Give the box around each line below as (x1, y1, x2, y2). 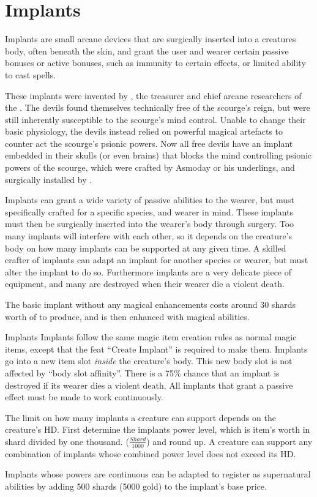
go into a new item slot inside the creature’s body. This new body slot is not (5, 354, 293, 367)
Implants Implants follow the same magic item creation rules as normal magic (5, 331, 297, 343)
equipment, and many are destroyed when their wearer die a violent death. (5, 277, 285, 290)
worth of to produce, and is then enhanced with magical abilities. (5, 310, 250, 323)
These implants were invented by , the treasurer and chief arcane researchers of (5, 89, 302, 102)
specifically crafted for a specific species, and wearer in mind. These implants (5, 205, 294, 218)
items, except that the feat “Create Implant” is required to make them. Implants (5, 342, 308, 355)
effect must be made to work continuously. (5, 390, 163, 403)
